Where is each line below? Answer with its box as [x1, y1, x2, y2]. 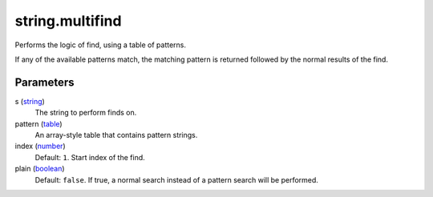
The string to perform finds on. [34, 108, 137, 118]
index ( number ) [14, 141, 66, 151]
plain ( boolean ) [14, 164, 65, 174]
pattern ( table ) [14, 119, 63, 128]
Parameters [14, 75, 75, 89]
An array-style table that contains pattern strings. [34, 131, 198, 140]
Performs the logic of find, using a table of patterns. [14, 40, 186, 50]
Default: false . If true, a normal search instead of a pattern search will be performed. [34, 175, 318, 184]
